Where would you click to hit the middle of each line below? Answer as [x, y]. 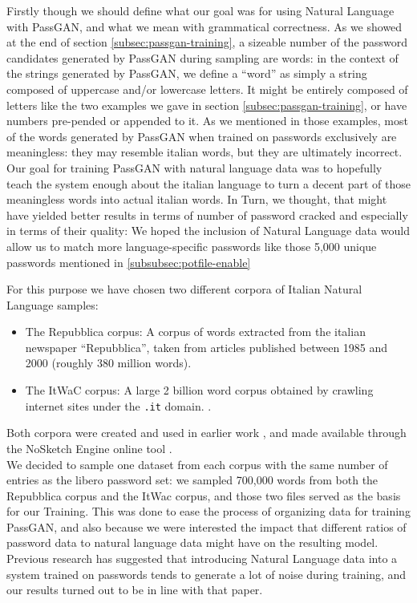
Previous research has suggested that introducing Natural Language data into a [202, 558]
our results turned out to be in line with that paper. [135, 590]
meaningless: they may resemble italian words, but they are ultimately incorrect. [204, 152]
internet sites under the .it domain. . [118, 405]
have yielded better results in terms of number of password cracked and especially [207, 214]
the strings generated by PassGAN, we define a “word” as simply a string [187, 73]
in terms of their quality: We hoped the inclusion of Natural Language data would [208, 231]
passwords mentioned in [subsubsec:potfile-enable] [129, 262]
